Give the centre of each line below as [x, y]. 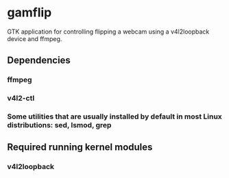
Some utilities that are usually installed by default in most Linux [115, 116]
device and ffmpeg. [35, 38]
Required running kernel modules [80, 148]
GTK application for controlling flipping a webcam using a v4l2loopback [108, 31]
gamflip [29, 13]
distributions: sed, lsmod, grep [59, 125]
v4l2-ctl [21, 99]
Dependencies [39, 61]
